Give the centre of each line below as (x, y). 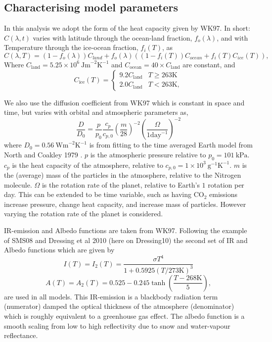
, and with (232, 37)
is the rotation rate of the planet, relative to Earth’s (121, 184)
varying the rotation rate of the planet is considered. (84, 214)
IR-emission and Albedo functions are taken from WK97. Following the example (126, 230)
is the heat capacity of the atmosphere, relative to (88, 165)
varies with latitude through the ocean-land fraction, (113, 37)
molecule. (18, 184)
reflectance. (21, 335)
